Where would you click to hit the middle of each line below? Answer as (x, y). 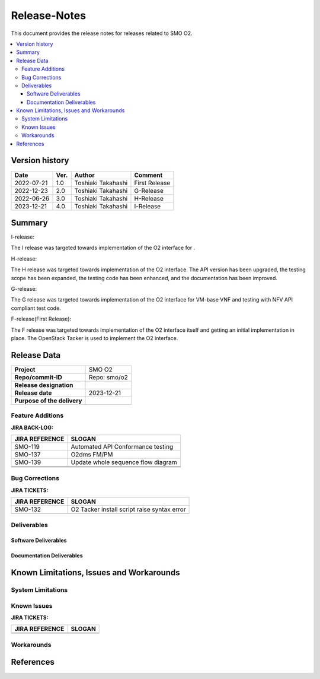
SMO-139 (28, 462)
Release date (33, 393)
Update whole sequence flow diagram (124, 462)
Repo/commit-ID (38, 377)
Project (25, 369)
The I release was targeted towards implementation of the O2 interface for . (103, 248)
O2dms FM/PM (92, 454)
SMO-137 (28, 454)
